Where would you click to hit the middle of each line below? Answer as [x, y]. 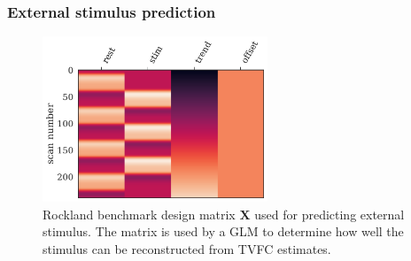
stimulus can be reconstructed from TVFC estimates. [187, 249]
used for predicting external [330, 214]
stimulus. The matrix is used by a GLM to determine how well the [223, 231]
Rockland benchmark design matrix [139, 214]
